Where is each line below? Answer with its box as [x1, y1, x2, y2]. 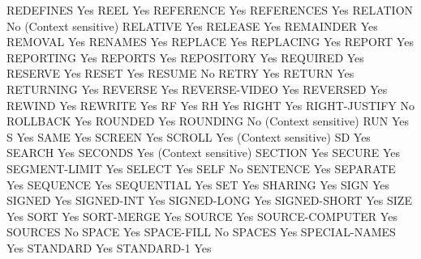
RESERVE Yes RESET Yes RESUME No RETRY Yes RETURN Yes [6, 65, 354, 82]
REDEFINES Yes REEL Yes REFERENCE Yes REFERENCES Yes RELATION [6, 2, 414, 18]
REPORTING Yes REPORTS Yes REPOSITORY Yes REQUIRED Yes [6, 49, 364, 66]
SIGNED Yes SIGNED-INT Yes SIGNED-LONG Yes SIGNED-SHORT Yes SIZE [6, 192, 412, 209]
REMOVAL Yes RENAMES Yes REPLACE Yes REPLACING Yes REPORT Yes [6, 33, 414, 50]
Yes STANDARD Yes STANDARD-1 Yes [6, 239, 212, 256]
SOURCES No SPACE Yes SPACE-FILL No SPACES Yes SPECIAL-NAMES [6, 223, 396, 240]
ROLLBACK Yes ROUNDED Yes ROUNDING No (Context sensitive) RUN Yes [6, 113, 410, 129]
